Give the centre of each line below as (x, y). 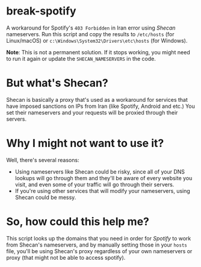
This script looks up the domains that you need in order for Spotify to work (99, 238)
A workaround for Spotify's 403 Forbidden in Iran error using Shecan (91, 28)
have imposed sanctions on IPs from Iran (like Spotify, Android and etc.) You (101, 106)
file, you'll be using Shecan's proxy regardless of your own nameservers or (99, 251)
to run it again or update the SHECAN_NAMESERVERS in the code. (81, 58)
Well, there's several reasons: (43, 160)
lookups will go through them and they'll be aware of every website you (104, 178)
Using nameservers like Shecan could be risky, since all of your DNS (100, 171)
